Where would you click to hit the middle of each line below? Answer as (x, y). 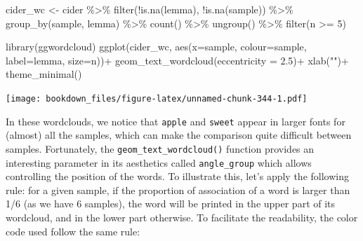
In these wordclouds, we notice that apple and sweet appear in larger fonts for (176, 121)
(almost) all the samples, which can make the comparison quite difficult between (179, 135)
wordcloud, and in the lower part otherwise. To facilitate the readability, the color (182, 217)
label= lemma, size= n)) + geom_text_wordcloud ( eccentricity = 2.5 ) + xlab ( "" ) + (177, 60)
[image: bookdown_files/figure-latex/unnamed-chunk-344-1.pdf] (157, 98)
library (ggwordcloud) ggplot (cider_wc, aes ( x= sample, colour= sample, (156, 47)
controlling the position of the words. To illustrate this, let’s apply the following (177, 176)
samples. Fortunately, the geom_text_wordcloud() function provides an (160, 148)
